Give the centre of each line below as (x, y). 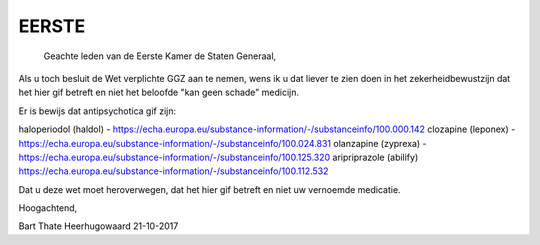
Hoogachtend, (48, 208)
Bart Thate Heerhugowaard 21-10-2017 (98, 226)
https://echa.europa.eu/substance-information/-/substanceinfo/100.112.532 (173, 171)
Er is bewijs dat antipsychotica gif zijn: (97, 111)
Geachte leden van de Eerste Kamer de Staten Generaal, (160, 56)
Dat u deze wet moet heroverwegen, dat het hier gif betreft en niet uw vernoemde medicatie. (209, 189)
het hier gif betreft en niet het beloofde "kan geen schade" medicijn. (159, 92)
